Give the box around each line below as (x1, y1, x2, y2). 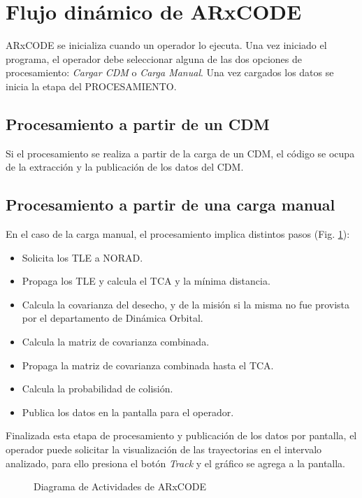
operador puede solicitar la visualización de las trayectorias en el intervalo (6, 442, 322, 457)
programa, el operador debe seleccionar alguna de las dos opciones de (6, 51, 302, 66)
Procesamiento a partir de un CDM (6, 113, 270, 134)
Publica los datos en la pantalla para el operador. (22, 404, 234, 419)
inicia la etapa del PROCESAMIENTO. (6, 78, 177, 93)
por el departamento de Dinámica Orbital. (22, 311, 203, 325)
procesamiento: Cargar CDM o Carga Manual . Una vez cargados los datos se (6, 65, 334, 80)
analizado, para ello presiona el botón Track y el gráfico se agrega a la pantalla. (6, 455, 346, 470)
